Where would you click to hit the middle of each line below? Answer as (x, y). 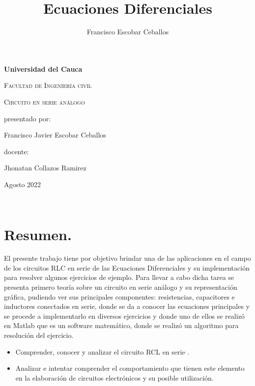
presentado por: (28, 118)
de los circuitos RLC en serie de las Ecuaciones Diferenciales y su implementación (127, 267)
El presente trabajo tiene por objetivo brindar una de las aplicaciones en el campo (127, 258)
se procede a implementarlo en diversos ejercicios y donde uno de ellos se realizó (124, 316)
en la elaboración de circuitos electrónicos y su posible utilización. (114, 377)
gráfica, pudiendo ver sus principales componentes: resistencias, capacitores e (119, 296)
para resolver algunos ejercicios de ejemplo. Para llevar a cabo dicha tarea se (119, 277)
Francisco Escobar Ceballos (128, 32)
